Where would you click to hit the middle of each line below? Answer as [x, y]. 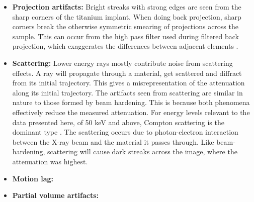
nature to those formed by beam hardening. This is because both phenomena [131, 102]
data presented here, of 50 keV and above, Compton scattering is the [118, 122]
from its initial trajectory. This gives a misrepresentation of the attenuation [129, 83]
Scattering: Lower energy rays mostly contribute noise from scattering [122, 63]
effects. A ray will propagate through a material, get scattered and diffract [127, 73]
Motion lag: [33, 178]
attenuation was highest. [50, 161]
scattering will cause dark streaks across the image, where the [142, 151]
